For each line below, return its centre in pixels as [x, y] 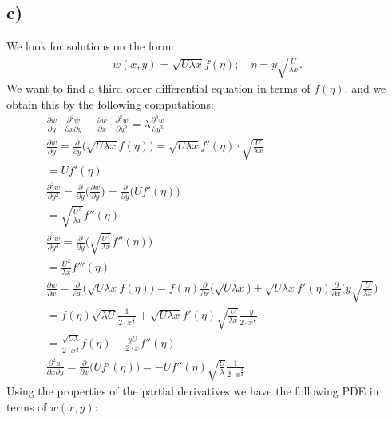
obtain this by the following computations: [110, 103]
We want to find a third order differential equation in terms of [158, 88]
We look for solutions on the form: [91, 46]
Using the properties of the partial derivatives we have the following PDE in [193, 391]
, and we [365, 88]
